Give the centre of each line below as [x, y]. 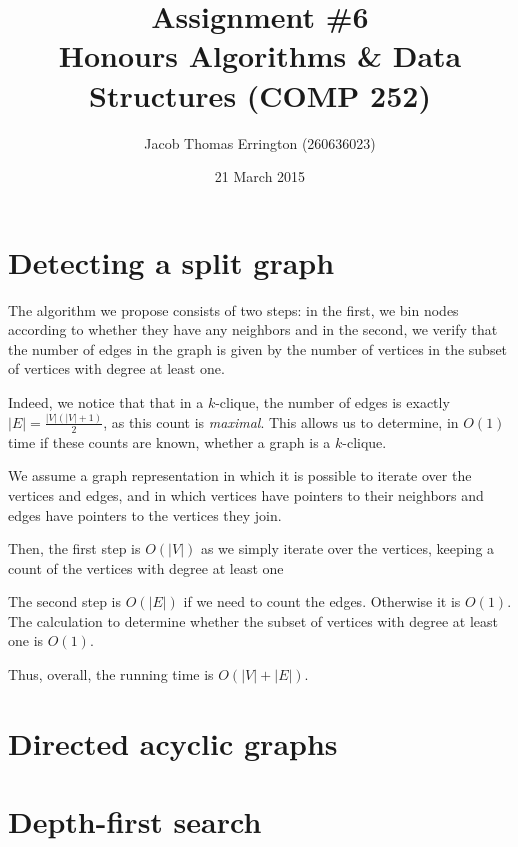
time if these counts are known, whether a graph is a [169, 441]
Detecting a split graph [171, 261]
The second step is [64, 601]
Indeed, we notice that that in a [106, 402]
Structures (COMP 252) [260, 94]
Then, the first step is [74, 548]
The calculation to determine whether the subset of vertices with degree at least [253, 620]
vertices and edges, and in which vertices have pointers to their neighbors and [246, 494]
